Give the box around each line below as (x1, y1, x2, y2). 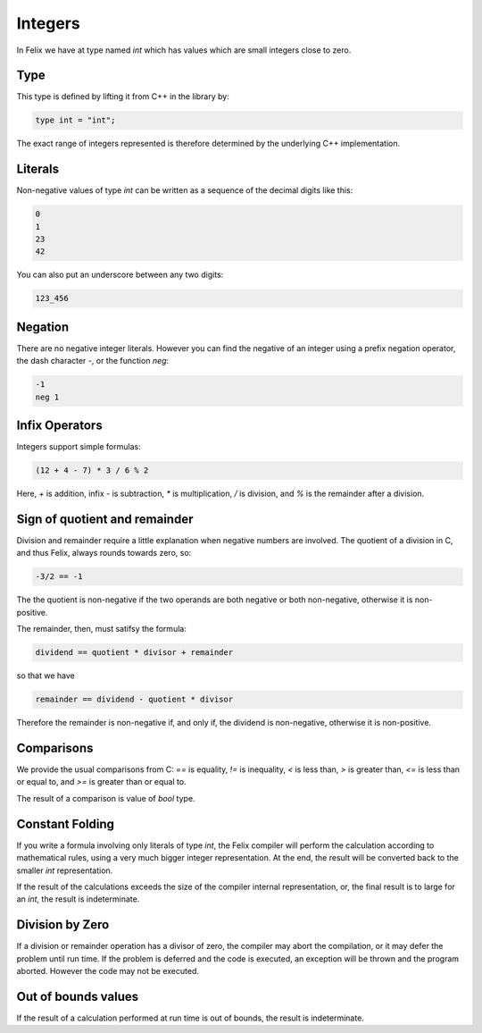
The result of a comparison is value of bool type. (16, 793, 195, 803)
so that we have (16, 670, 75, 681)
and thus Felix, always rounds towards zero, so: (16, 548, 192, 558)
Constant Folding (16, 816, 115, 831)
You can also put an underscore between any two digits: (16, 269, 224, 281)
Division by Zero (16, 917, 110, 933)
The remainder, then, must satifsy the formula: (16, 624, 187, 634)
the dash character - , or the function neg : (16, 356, 170, 366)
